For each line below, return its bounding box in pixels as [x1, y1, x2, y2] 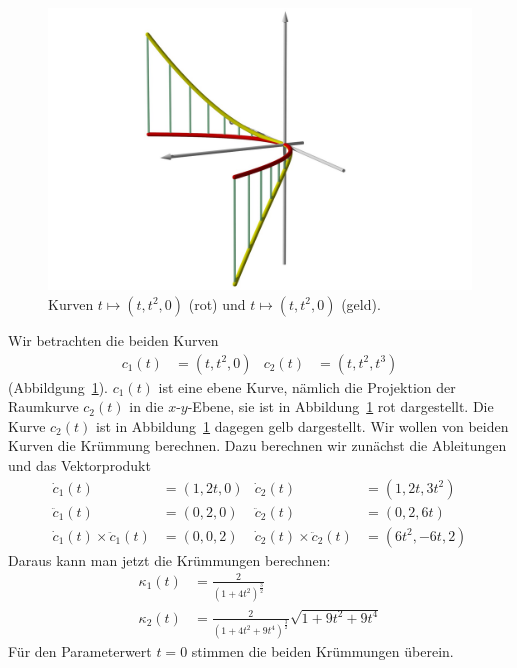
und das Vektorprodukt [8, 454, 151, 475]
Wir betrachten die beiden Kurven [8, 329, 219, 350]
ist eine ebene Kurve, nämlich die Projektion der [158, 376, 456, 397]
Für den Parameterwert [8, 641, 152, 662]
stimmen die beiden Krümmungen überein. [191, 641, 454, 662]
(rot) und [188, 293, 246, 314]
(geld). [341, 293, 381, 314]
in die [129, 396, 164, 417]
